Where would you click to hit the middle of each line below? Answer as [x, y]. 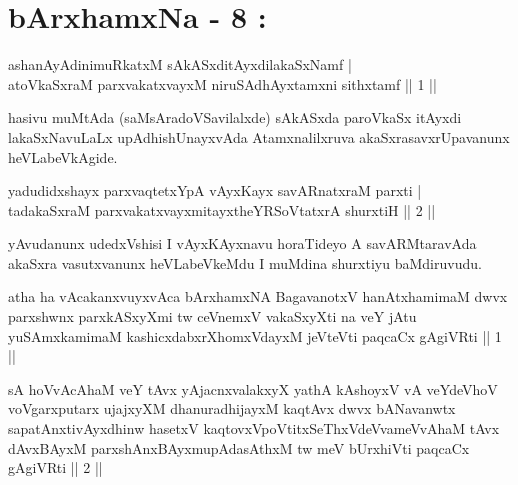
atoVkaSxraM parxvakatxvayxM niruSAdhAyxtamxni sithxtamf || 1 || [222, 83]
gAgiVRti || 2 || [55, 467]
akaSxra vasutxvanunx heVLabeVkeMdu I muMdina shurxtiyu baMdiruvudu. [245, 262]
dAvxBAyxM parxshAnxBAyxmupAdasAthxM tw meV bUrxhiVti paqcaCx [239, 447]
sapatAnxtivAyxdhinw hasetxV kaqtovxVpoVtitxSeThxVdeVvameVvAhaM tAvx [254, 428]
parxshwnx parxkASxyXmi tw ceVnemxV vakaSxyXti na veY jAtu [212, 316]
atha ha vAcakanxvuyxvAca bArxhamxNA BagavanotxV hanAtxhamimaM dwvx [258, 296]
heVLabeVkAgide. [63, 156]
